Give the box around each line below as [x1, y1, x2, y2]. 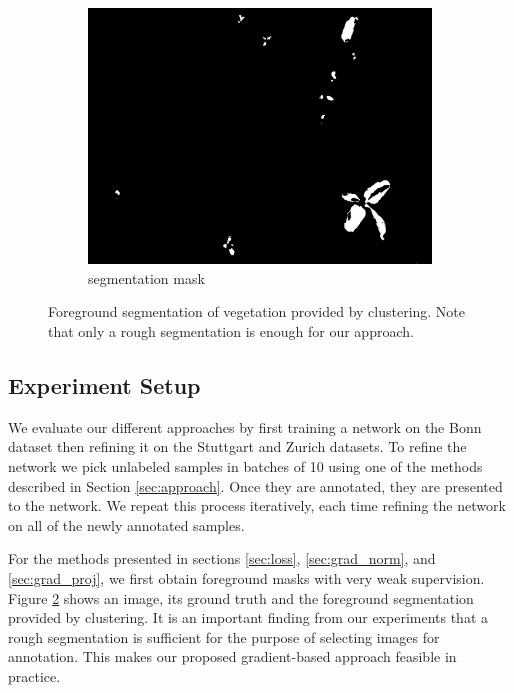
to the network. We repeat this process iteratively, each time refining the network [8, 495, 506, 516]
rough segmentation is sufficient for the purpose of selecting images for [8, 626, 440, 647]
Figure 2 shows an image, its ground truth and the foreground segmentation [8, 587, 474, 608]
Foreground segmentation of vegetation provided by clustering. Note [48, 301, 466, 322]
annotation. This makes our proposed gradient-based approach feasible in [8, 646, 457, 667]
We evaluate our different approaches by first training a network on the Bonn [8, 416, 482, 437]
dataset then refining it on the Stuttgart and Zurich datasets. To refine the [8, 436, 467, 457]
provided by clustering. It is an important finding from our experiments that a [8, 607, 489, 628]
